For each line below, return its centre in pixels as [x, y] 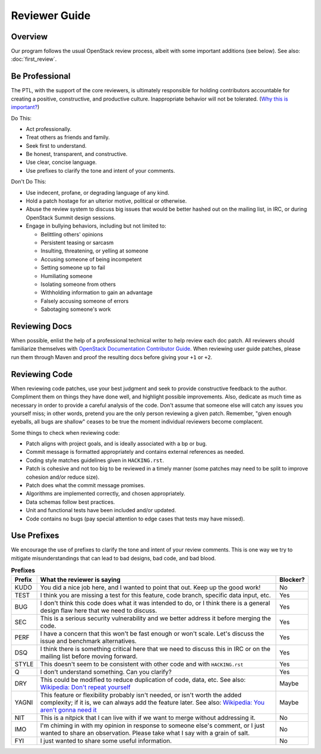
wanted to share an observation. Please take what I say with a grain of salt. [145, 733]
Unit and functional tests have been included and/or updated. [101, 510]
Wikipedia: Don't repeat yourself [85, 687]
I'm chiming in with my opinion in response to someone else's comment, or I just [152, 725]
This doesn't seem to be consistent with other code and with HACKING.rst [142, 664]
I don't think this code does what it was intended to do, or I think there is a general [155, 603]
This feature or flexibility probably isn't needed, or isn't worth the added [141, 695]
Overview [29, 37]
